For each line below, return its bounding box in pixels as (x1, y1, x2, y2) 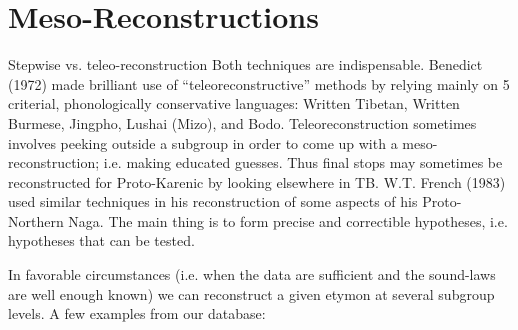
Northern (8, 210, 64, 231)
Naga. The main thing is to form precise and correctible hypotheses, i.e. (68, 210, 508, 231)
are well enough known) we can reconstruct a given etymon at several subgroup (8, 283, 495, 304)
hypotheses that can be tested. (8, 230, 195, 251)
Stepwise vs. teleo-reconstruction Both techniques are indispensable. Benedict (8, 54, 483, 75)
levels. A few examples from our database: (8, 303, 266, 324)
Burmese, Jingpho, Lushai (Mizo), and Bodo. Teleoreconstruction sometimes (8, 112, 477, 133)
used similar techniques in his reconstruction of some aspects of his (8, 191, 418, 212)
